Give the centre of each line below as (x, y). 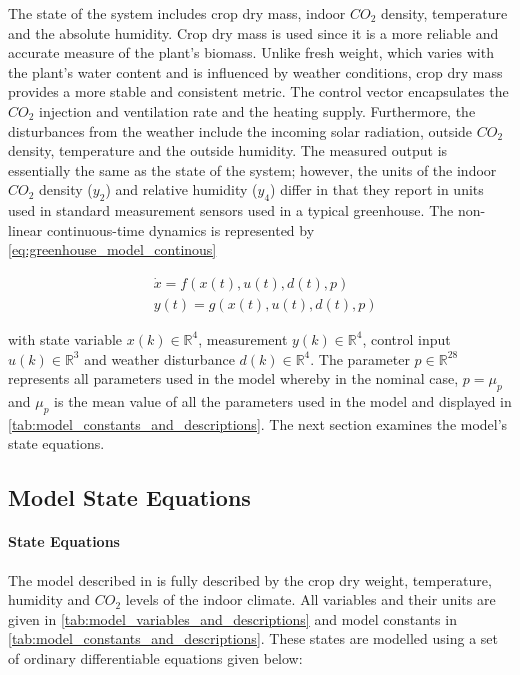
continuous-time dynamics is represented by (180, 229)
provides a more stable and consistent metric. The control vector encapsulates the (258, 91)
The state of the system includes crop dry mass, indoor (177, 13)
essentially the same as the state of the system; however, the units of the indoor (252, 169)
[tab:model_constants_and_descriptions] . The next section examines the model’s (258, 423)
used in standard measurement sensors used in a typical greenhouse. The (231, 210)
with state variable (65, 338)
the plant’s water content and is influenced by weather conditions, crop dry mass (255, 71)
